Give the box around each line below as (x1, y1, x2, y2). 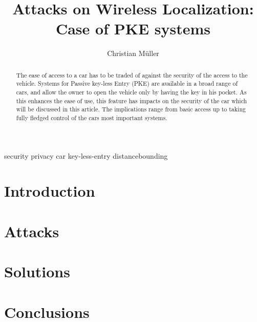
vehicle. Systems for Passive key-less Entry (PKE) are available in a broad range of (16, 79, 238, 88)
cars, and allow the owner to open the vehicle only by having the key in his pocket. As (16, 88, 247, 97)
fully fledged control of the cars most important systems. (16, 113, 167, 122)
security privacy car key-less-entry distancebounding (4, 150, 168, 161)
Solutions (4, 261, 70, 282)
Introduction (4, 180, 95, 201)
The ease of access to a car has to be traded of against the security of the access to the (16, 70, 248, 79)
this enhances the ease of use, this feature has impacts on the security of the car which (16, 96, 247, 105)
